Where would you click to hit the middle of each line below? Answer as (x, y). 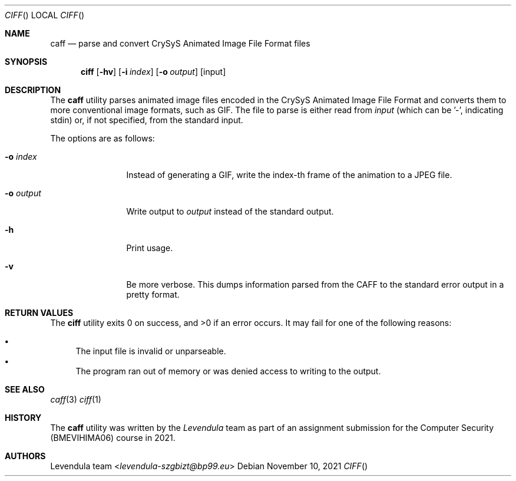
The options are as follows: (102, 138)
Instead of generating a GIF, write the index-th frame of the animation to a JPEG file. (289, 175)
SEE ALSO (25, 389)
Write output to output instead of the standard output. (230, 211)
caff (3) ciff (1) (76, 399)
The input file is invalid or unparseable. (151, 351)
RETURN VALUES (39, 313)
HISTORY (23, 418)
